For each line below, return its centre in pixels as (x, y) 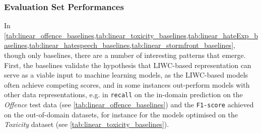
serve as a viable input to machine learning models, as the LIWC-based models (126, 75)
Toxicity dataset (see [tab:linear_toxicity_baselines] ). (87, 124)
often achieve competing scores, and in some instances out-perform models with (127, 84)
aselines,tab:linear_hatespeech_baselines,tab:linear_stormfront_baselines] (119, 45)
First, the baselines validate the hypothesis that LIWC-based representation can (128, 65)
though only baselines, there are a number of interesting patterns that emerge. (125, 55)
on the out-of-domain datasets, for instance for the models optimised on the (121, 114)
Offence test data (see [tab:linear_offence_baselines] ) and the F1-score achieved (129, 105)
